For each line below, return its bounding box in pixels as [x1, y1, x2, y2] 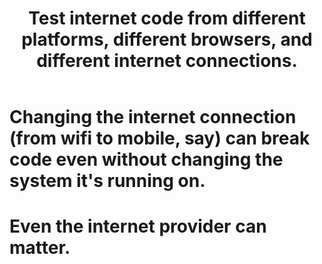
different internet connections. [36, 50, 298, 72]
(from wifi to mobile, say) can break [9, 127, 311, 150]
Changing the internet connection [9, 106, 297, 129]
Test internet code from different [28, 7, 306, 30]
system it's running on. [9, 170, 206, 192]
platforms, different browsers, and [21, 28, 313, 51]
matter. [9, 237, 71, 259]
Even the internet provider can [9, 215, 267, 238]
